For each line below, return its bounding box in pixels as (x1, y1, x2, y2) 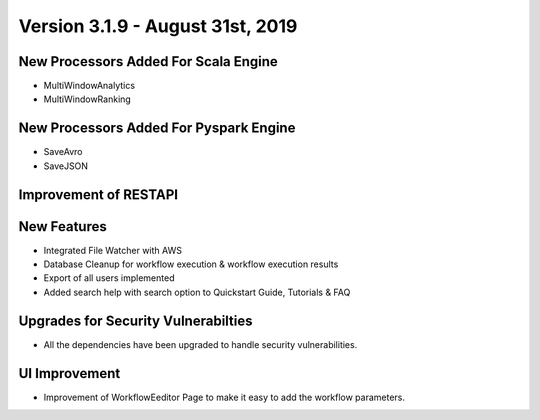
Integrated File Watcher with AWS (43, 244, 182, 256)
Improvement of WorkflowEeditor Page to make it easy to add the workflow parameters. (43, 391, 405, 403)
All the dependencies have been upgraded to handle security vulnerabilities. (43, 338, 358, 350)
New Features (18, 218, 107, 235)
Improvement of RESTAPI (18, 186, 179, 203)
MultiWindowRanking (43, 93, 132, 105)
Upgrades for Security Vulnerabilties (18, 312, 253, 329)
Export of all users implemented (43, 272, 175, 284)
